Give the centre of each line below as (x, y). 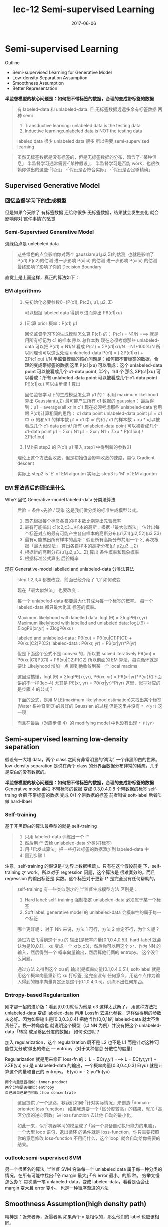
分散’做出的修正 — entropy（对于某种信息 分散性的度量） (77, 1048)
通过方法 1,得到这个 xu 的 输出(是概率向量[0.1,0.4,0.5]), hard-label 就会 (89, 940)
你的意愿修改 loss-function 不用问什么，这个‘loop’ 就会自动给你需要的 (89, 1138)
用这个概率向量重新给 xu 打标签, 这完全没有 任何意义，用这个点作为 (86, 976)
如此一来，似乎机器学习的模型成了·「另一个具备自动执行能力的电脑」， (88, 1126)
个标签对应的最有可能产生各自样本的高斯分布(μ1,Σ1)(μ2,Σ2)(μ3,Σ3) (93, 533)
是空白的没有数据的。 (27, 772)
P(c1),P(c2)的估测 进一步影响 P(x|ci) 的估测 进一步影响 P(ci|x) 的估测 (87, 260)
